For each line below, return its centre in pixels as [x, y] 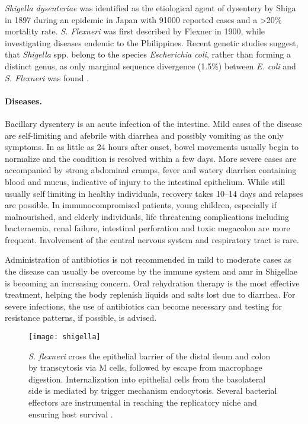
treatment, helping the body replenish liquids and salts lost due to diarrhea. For [150, 294]
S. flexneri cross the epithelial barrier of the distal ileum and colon [150, 356]
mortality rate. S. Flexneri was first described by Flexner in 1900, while [135, 31]
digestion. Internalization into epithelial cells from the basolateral [147, 379]
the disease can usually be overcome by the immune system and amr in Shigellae [151, 271]
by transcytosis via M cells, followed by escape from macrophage [145, 367]
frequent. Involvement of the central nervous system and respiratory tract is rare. [152, 239]
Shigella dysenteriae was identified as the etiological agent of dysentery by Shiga [150, 8]
